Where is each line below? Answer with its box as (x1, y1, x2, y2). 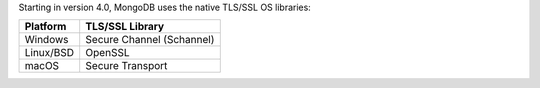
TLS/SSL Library (85, 20, 165, 34)
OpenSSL (85, 46, 130, 60)
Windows (24, 33, 69, 47)
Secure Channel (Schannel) (85, 33, 215, 47)
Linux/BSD (24, 46, 75, 60)
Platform (24, 20, 67, 34)
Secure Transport (85, 59, 168, 73)
